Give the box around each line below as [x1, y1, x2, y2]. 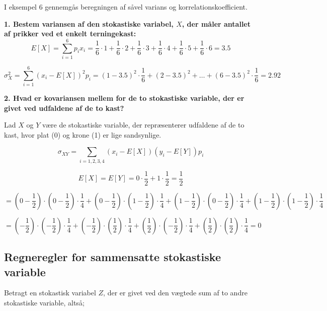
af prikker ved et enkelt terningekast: [4, 28, 136, 39]
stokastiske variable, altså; [4, 297, 85, 307]
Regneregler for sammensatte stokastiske [4, 249, 221, 265]
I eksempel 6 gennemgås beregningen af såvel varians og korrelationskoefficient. [4, 2, 248, 12]
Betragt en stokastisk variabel [4, 287, 96, 298]
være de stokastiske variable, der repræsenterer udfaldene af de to [42, 119, 244, 130]
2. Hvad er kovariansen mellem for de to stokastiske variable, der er [4, 93, 244, 103]
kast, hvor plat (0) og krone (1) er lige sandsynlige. [4, 129, 161, 140]
